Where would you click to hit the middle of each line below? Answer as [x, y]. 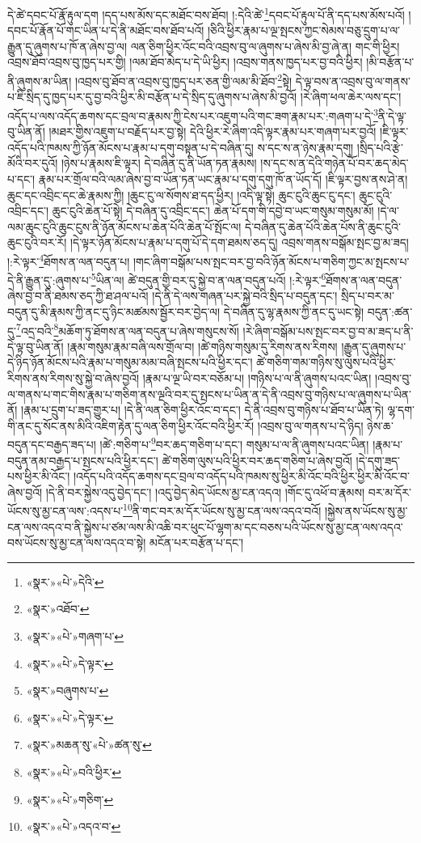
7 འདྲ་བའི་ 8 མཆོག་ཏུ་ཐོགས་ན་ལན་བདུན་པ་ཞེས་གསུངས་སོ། [128, 329]
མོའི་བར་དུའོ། [33, 163]
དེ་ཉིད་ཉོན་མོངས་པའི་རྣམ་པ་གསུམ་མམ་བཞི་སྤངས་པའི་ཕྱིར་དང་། [130, 362]
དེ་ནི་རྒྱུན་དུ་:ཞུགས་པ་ [49, 280]
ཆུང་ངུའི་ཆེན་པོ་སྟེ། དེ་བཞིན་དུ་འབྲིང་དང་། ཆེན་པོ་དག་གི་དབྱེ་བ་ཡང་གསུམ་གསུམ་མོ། [213, 211]
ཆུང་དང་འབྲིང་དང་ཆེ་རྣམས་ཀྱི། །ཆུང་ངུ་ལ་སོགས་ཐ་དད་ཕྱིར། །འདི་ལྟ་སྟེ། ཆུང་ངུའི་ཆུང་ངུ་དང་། [181, 195]
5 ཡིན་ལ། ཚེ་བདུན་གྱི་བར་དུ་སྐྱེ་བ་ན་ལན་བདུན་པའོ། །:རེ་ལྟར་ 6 [208, 279]
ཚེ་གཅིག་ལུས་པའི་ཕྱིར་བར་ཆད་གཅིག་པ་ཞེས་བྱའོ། [257, 460]
